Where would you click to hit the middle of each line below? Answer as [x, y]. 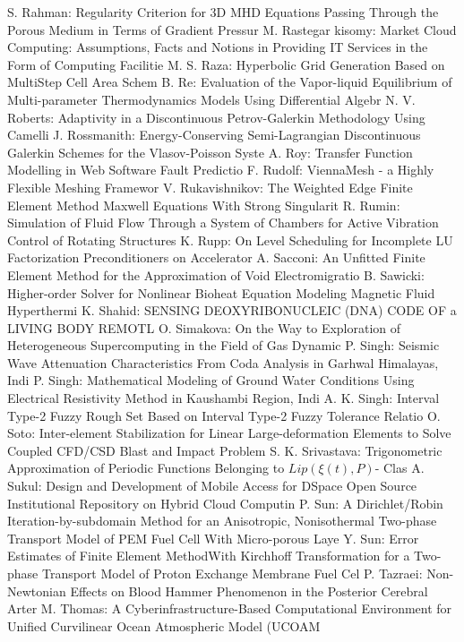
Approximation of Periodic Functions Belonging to [146, 468]
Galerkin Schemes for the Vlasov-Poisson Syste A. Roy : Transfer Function [210, 152]
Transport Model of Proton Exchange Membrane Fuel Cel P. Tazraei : [232, 573]
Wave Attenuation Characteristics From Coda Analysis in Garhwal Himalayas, [223, 362]
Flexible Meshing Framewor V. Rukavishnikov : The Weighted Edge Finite [210, 187]
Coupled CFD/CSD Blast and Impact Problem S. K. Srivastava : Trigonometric [225, 450]
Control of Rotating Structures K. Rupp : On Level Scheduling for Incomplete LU [230, 240]
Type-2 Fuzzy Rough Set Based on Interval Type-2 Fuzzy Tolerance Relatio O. [224, 415]
